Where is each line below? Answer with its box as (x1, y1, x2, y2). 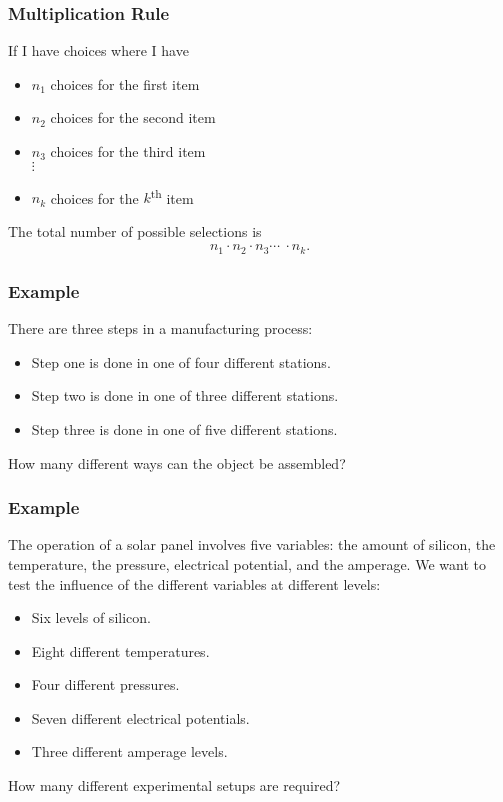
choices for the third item (50, 141, 206, 161)
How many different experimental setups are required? (8, 775, 341, 796)
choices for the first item (50, 73, 200, 94)
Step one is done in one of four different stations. (31, 351, 331, 372)
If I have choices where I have (8, 40, 189, 61)
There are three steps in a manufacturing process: (8, 318, 313, 339)
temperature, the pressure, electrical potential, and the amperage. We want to (8, 553, 486, 574)
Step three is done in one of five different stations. (31, 418, 338, 439)
